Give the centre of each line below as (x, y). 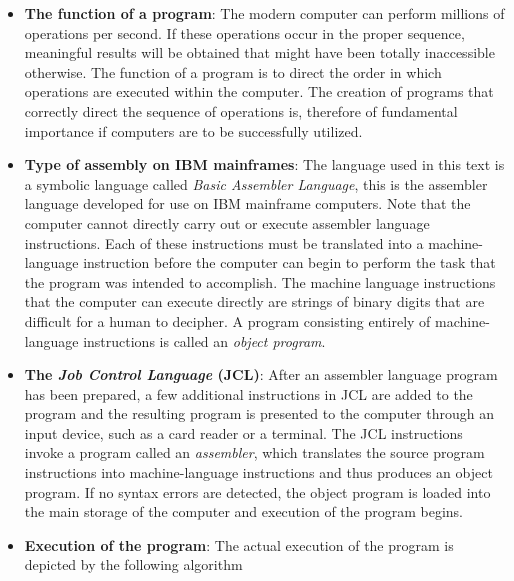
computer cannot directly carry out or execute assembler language (227, 222)
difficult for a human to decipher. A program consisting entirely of (227, 320)
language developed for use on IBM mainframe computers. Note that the (247, 203)
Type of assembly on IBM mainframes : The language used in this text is (264, 164)
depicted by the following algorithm (133, 564)
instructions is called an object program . (204, 340)
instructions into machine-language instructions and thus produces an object (258, 472)
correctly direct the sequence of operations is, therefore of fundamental (241, 110)
